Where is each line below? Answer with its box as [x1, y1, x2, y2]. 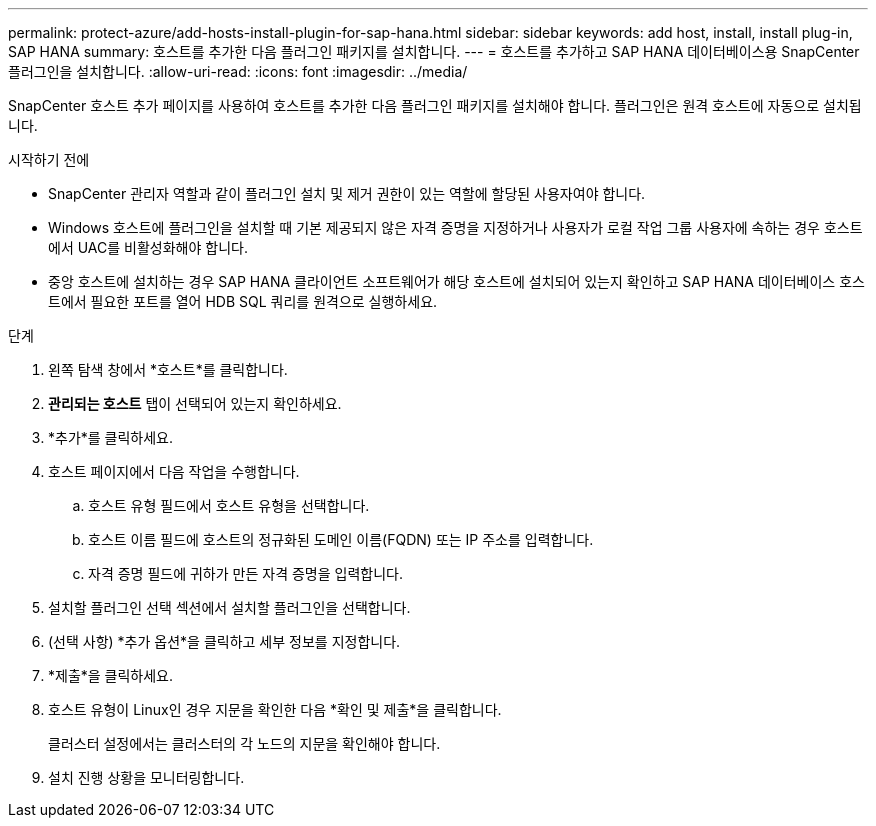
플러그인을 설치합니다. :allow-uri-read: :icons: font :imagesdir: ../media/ [8, 63, 468, 80]
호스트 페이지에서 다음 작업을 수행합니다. [48, 463, 300, 480]
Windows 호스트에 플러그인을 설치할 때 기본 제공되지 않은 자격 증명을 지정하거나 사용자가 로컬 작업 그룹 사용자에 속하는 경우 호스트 [48, 219, 863, 236]
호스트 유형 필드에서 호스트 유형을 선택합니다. [88, 497, 370, 514]
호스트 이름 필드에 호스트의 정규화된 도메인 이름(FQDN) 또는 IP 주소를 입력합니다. [88, 531, 594, 548]
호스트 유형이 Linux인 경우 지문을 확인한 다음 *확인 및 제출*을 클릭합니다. [48, 701, 502, 718]
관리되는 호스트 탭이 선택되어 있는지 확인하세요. [48, 395, 342, 412]
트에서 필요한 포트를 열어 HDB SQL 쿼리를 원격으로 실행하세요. [48, 293, 438, 310]
